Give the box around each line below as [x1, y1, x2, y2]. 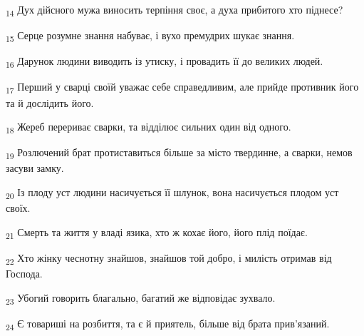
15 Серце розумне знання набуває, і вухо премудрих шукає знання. [6, 28, 295, 44]
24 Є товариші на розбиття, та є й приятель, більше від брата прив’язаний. [6, 315, 330, 332]
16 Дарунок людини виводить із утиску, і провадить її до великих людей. [6, 54, 323, 71]
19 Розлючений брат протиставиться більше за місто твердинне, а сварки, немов [6, 145, 353, 162]
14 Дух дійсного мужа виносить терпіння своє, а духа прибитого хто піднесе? [6, 2, 343, 19]
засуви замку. [6, 161, 64, 175]
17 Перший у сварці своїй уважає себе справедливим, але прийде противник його [6, 79, 359, 96]
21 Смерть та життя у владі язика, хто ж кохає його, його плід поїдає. [6, 224, 308, 241]
